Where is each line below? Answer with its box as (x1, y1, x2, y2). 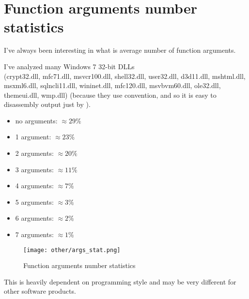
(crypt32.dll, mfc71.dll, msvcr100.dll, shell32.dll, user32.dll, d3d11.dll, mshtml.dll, (4, 71, 246, 81)
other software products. (4, 286, 76, 296)
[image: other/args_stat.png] (23, 246, 121, 254)
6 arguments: (15, 213, 54, 223)
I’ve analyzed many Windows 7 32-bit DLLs (4, 61, 135, 71)
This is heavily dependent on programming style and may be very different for (4, 276, 236, 286)
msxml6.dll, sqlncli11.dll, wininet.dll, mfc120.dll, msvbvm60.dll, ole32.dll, (4, 80, 221, 90)
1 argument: (15, 132, 51, 142)
